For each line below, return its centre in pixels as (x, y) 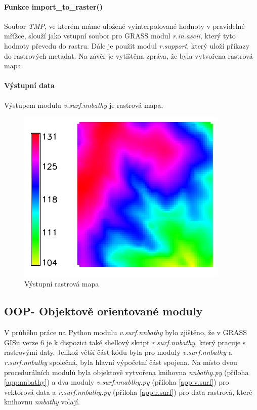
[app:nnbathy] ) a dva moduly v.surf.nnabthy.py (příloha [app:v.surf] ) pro (117, 382)
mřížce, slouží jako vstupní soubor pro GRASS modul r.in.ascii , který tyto (120, 36)
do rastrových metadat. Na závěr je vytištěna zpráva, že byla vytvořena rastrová (128, 55)
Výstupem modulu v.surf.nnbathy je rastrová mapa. (84, 105)
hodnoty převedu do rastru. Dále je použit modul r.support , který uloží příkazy (127, 45)
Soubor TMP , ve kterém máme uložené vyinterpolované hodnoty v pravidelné (124, 26)
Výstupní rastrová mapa (62, 284)
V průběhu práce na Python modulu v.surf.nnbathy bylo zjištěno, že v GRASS (125, 332)
